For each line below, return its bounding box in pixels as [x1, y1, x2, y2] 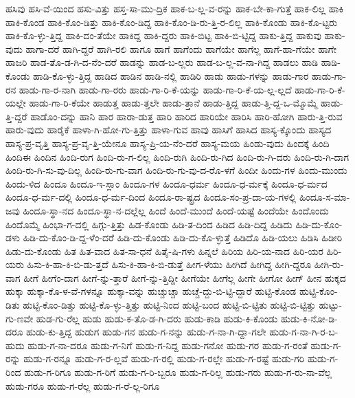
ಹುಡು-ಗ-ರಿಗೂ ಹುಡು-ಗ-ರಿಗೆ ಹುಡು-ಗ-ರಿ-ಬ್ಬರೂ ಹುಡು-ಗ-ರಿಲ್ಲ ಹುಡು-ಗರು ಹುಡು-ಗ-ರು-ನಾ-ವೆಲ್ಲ [24, 365, 332, 379]
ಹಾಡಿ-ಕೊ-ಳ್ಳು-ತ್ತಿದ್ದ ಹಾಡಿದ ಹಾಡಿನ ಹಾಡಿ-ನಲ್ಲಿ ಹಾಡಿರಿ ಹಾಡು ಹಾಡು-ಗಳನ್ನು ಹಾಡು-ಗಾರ [33, 68, 309, 82]
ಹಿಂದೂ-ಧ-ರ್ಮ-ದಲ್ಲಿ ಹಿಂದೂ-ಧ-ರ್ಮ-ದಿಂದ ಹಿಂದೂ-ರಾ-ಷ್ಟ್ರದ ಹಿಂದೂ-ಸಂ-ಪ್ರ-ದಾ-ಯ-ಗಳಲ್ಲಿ [5, 190, 297, 204]
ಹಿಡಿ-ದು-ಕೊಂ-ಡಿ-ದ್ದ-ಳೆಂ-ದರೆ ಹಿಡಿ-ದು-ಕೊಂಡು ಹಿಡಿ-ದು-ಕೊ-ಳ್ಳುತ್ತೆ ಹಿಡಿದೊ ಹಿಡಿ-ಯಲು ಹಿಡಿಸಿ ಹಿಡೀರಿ [23, 230, 343, 245]
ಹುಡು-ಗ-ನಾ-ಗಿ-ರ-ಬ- [269, 324, 339, 339]
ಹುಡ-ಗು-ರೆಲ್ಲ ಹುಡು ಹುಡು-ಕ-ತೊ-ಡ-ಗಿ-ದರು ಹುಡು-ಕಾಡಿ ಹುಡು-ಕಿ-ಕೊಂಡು [36, 311, 278, 325]
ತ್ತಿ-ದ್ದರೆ [5, 109, 27, 123]
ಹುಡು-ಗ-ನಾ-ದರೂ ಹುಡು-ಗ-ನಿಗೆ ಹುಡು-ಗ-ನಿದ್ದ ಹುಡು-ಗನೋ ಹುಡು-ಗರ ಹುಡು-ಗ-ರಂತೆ [27, 338, 308, 352]
